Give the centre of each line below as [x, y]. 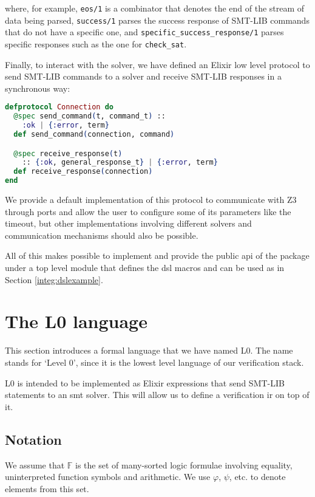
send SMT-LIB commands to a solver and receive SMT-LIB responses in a [143, 76]
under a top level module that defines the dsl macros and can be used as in [145, 268]
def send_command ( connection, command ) [94, 135]
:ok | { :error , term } [66, 125]
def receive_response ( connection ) [83, 172]
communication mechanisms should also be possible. [102, 235]
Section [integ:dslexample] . [54, 279]
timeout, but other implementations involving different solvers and [128, 223]
